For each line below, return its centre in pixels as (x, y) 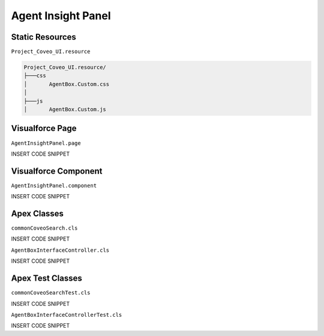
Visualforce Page (44, 128)
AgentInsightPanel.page (46, 143)
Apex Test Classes (46, 279)
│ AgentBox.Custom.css (67, 84)
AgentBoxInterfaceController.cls (60, 250)
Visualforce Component (57, 171)
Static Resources (43, 37)
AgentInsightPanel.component (54, 185)
